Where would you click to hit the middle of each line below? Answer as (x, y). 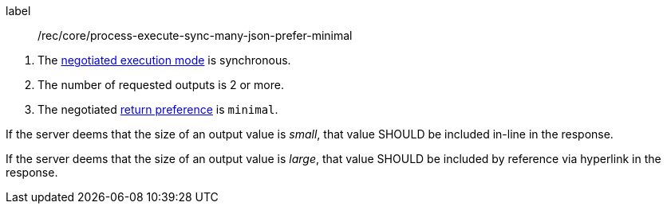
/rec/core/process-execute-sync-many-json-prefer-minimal (195, 35)
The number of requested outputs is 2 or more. (161, 85)
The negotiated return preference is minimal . (158, 109)
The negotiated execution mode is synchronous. (164, 60)
